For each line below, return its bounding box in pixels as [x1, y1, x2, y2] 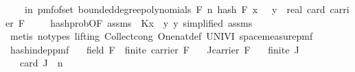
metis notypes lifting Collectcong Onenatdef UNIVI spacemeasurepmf [10, 29, 313, 43]
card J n [19, 56, 63, 70]
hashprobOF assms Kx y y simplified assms [50, 15, 253, 29]
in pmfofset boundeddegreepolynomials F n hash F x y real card [24, 2, 325, 16]
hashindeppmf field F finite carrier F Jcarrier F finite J [10, 42, 299, 56]
